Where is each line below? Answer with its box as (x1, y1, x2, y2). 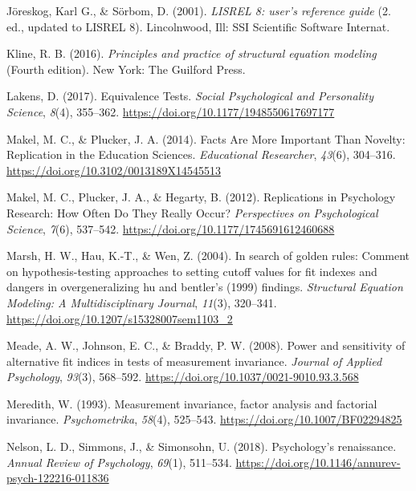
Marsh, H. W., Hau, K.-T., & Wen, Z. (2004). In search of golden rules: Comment (6, 247, 410, 264)
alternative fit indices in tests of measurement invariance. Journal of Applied (6, 352, 382, 369)
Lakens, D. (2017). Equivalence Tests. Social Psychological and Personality (6, 87, 373, 104)
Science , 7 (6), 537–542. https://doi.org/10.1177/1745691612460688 (6, 220, 335, 237)
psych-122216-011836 (6, 469, 109, 486)
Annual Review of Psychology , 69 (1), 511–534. (6, 453, 232, 470)
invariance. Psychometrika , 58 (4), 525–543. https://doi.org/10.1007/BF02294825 (6, 411, 402, 428)
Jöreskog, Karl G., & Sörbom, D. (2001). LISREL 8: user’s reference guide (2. (6, 2, 391, 18)
